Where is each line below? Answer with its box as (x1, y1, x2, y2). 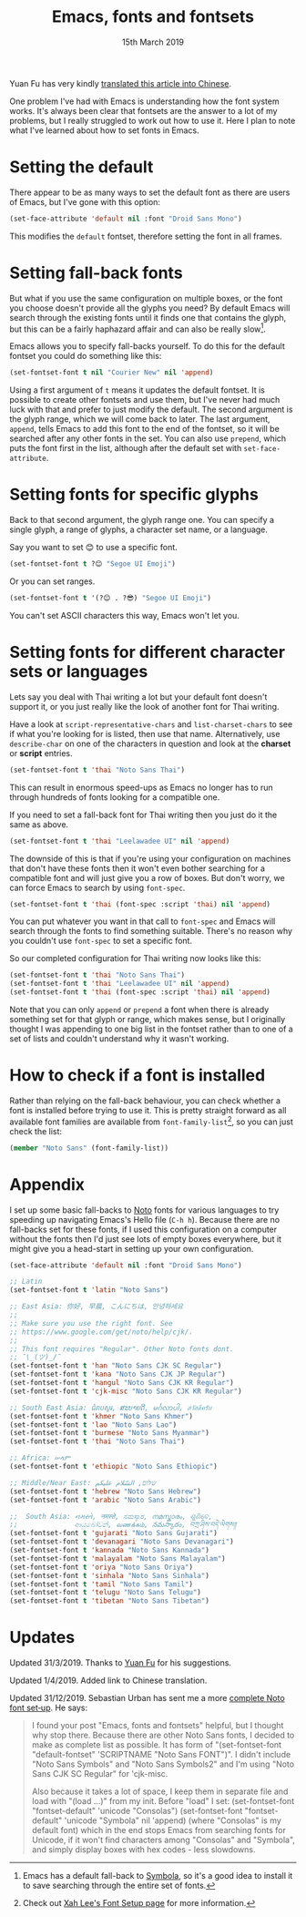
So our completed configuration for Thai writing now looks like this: (9, 953, 261, 964)
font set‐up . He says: (9, 1702, 88, 1714)
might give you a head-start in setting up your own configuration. (9, 1243, 254, 1254)
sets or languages (9, 661, 148, 682)
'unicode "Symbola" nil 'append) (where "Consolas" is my (64, 1815, 282, 1826)
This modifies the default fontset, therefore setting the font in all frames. (9, 231, 282, 241)
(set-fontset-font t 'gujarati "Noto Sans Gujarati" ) (9, 1529, 219, 1538)
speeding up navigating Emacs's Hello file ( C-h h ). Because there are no (9, 1214, 280, 1225)
